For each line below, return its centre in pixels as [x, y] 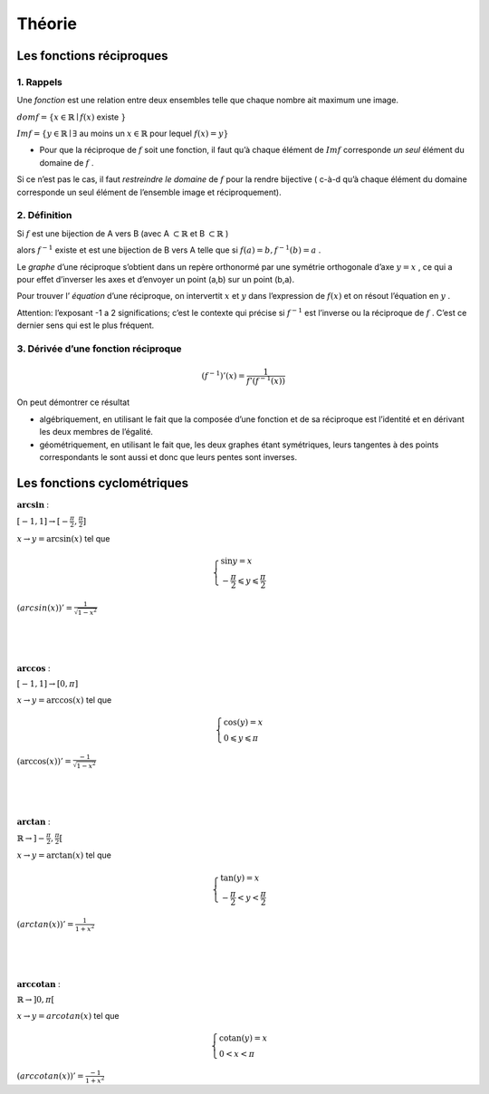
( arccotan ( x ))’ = [51, 1076]
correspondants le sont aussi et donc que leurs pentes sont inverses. [168, 456]
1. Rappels [40, 82]
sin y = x [236, 561]
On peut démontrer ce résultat [73, 402]
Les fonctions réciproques [92, 56]
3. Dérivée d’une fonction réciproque [99, 349]
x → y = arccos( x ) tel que [64, 700]
